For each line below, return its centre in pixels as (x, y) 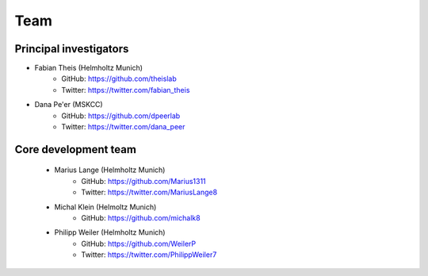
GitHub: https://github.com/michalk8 (141, 217)
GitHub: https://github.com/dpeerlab (121, 116)
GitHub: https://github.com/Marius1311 (143, 181)
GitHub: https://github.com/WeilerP (139, 243)
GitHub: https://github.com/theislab (119, 79)
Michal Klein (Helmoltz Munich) (105, 207)
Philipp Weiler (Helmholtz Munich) (110, 232)
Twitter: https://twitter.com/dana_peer (123, 127)
